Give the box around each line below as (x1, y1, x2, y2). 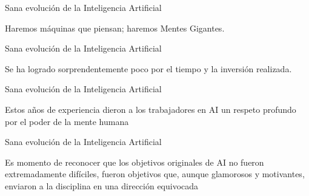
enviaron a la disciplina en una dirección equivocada (5, 179, 199, 192)
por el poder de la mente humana (5, 115, 129, 127)
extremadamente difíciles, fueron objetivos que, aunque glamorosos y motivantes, (5, 167, 305, 180)
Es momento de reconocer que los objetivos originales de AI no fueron (5, 155, 264, 168)
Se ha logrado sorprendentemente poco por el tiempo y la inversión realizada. (5, 62, 292, 75)
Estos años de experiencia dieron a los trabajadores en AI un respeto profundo (5, 103, 296, 115)
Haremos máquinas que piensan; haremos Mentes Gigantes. (5, 21, 225, 34)
